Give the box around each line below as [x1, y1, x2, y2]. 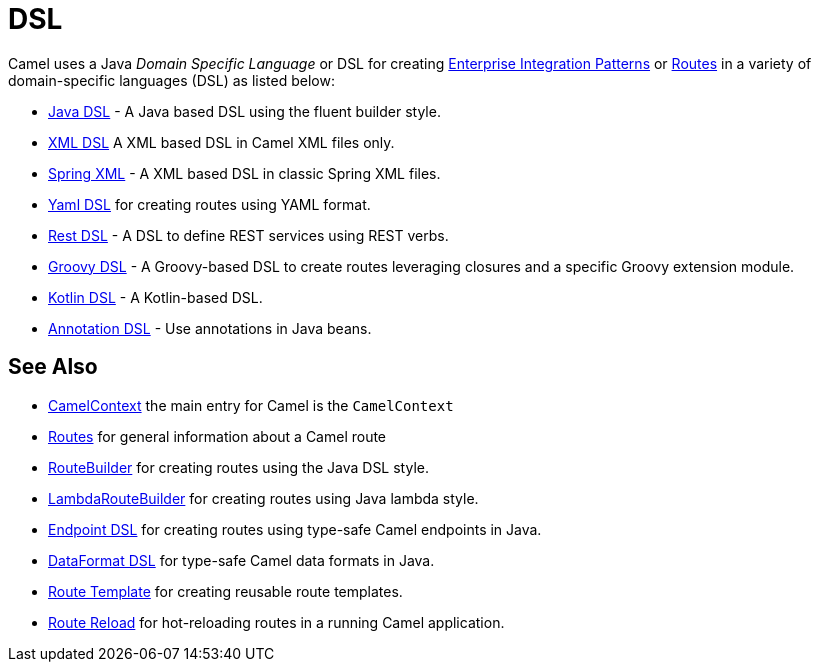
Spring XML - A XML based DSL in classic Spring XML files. [48, 164, 441, 182]
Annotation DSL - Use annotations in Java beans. [48, 319, 372, 337]
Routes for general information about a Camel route [48, 427, 387, 445]
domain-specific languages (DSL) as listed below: [8, 71, 335, 89]
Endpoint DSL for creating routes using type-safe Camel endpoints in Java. [48, 520, 542, 538]
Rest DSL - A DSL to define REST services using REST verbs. [48, 226, 449, 244]
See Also [8, 354, 98, 380]
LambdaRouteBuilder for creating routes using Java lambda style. [48, 489, 479, 507]
